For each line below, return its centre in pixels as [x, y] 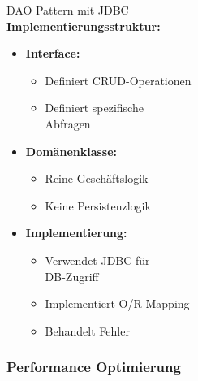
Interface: [53, 53]
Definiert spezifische [94, 108]
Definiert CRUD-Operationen [118, 80]
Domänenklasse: [71, 151]
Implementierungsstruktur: [84, 26]
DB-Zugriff [72, 276]
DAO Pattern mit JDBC [68, 10]
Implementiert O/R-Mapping [117, 303]
